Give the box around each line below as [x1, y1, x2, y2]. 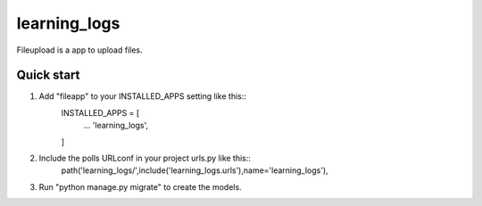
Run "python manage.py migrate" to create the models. [38, 181, 242, 192]
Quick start [16, 68, 80, 83]
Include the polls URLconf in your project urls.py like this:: [38, 152, 252, 164]
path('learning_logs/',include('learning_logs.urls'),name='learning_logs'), [61, 165, 329, 176]
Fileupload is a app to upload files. [16, 45, 143, 55]
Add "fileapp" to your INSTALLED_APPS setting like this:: [38, 91, 247, 102]
